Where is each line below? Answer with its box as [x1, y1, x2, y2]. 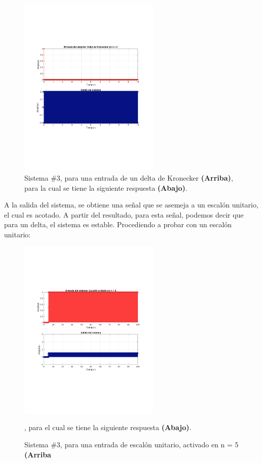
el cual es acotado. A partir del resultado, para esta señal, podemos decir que [4, 209, 244, 220]
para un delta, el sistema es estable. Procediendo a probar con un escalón [4, 219, 232, 230]
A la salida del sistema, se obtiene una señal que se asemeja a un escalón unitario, [4, 199, 258, 210]
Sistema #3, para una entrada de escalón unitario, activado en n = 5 [24, 439, 239, 449]
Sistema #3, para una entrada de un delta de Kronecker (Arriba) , [24, 172, 233, 183]
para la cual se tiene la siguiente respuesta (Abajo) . [24, 182, 188, 193]
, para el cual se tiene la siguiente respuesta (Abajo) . [24, 422, 192, 433]
